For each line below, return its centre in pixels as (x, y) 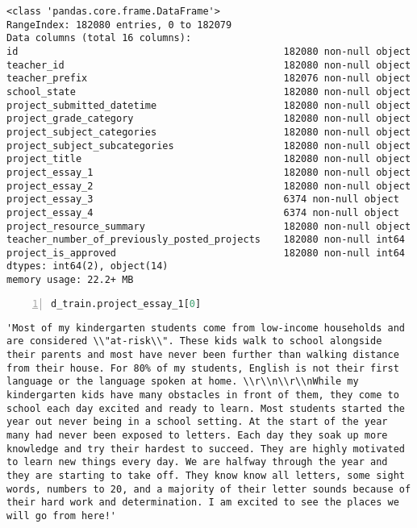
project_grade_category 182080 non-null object (209, 119)
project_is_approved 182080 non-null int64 (206, 253)
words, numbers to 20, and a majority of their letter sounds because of (209, 489)
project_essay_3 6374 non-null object (203, 200)
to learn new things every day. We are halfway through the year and (197, 462)
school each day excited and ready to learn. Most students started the (206, 408)
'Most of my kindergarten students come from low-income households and (206, 328)
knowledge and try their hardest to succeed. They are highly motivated (206, 449)
